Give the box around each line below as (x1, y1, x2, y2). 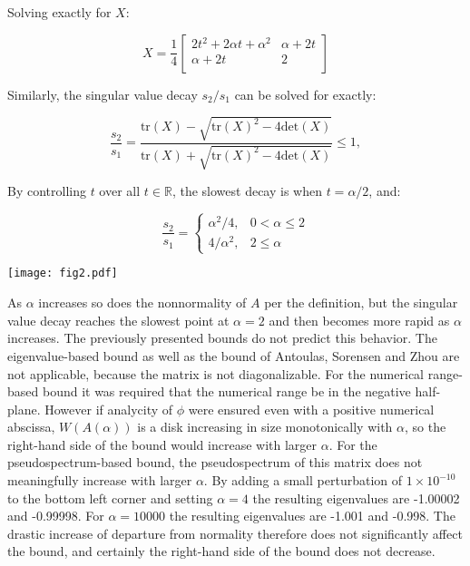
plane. (7, 399, 41, 418)
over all (99, 181, 141, 200)
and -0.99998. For (7, 506, 104, 525)
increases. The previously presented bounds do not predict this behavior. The (7, 328, 437, 347)
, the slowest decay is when (171, 181, 322, 200)
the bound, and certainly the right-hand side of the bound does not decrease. (7, 542, 436, 561)
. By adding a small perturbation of (203, 471, 403, 490)
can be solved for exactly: (234, 84, 377, 103)
